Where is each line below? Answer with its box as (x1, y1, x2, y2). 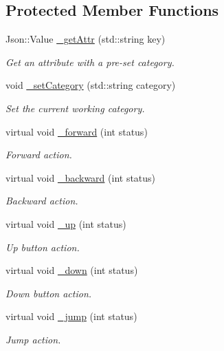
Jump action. (5, 332, 61, 346)
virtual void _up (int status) (5, 216, 126, 231)
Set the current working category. (5, 100, 145, 115)
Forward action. (5, 147, 72, 162)
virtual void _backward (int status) (5, 170, 156, 184)
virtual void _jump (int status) (5, 309, 137, 323)
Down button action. (5, 286, 92, 300)
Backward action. (5, 193, 78, 208)
